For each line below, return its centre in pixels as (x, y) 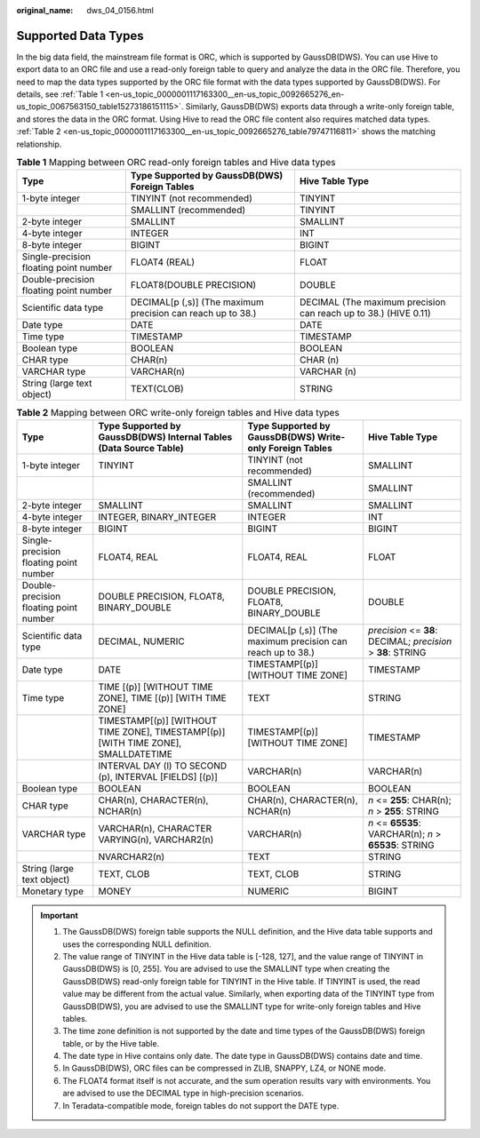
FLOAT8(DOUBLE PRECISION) (193, 285)
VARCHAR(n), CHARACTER (155, 828)
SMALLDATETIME (136, 753)
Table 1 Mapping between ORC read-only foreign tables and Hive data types (176, 163)
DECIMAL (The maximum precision (372, 302)
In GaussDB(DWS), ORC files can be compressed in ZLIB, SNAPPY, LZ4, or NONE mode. (224, 1068)
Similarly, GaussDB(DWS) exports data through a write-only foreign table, (320, 107)
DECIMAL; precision (410, 641)
